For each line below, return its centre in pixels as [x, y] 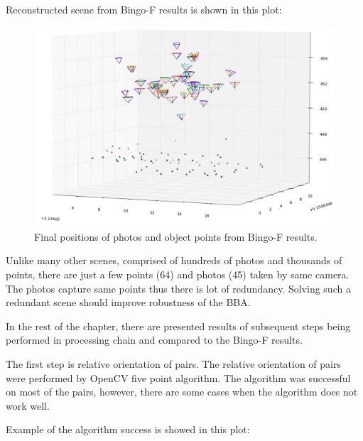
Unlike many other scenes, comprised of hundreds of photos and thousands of [174, 260]
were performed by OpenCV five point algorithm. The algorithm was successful [178, 377]
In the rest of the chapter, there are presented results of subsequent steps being [178, 326]
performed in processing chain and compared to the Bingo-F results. [154, 340]
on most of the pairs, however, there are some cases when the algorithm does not [182, 392]
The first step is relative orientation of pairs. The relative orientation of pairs [173, 363]
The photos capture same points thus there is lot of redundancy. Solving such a [178, 288]
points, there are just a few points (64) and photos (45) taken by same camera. [178, 274]
